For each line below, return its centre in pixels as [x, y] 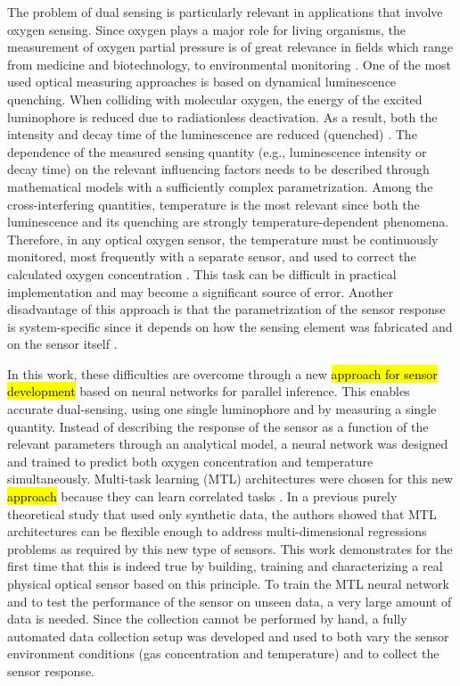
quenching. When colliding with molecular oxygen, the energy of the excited [215, 99]
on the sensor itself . [62, 344]
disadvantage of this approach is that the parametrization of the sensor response [226, 309]
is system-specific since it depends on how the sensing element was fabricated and [230, 326]
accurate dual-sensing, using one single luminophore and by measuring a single [222, 409]
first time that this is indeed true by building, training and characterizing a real [225, 566]
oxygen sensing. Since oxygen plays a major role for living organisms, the [206, 29]
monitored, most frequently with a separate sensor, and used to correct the [212, 256]
